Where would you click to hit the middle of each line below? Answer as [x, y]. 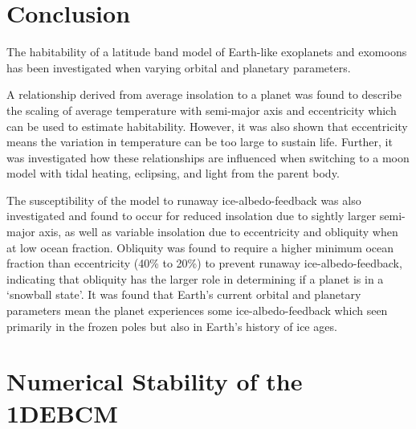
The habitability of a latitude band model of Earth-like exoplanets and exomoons [207, 52]
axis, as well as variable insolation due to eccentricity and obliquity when [218, 232]
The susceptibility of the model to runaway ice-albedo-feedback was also [184, 200]
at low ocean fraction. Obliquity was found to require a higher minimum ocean [200, 247]
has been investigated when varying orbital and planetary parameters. [179, 67]
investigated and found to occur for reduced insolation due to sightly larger [192, 216]
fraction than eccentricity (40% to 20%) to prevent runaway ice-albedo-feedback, [204, 263]
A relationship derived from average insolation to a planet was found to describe [204, 94]
